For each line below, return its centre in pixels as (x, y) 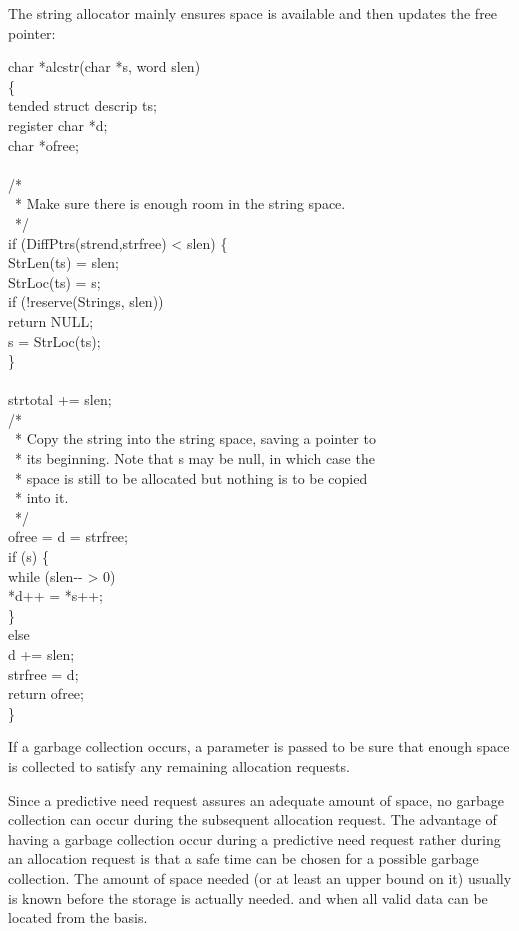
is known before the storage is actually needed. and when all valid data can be (248, 897)
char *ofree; (43, 144)
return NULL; (51, 320)
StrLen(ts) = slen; (63, 262)
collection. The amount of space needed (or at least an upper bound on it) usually (260, 877)
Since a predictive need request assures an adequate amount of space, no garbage (256, 799)
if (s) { (28, 556)
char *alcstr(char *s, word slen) (104, 66)
